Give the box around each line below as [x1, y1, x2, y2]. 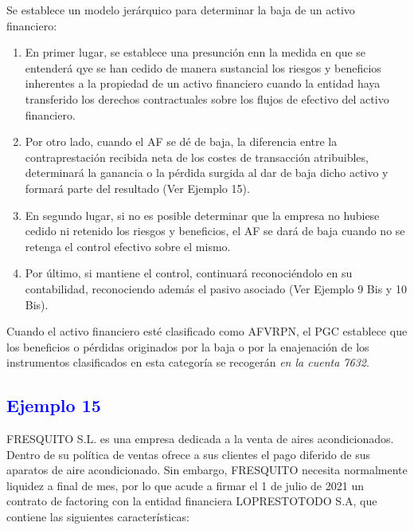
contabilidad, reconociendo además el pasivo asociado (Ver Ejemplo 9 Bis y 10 [25, 280, 407, 296]
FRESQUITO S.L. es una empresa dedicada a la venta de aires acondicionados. [6, 430, 394, 447]
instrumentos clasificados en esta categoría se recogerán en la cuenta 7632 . [6, 354, 369, 371]
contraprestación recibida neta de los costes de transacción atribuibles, [25, 148, 369, 165]
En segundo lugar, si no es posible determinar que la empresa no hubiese [25, 206, 380, 223]
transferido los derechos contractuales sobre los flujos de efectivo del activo [25, 90, 389, 107]
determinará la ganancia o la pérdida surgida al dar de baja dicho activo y [25, 164, 389, 181]
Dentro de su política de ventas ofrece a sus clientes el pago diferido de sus [6, 446, 370, 462]
